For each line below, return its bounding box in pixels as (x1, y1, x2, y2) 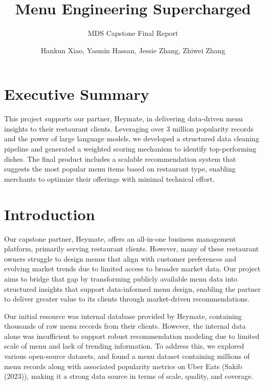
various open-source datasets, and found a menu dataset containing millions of (4, 351, 250, 361)
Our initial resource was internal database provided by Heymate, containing (4, 310, 242, 321)
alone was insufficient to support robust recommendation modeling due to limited (4, 330, 259, 341)
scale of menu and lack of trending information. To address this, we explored (4, 340, 245, 351)
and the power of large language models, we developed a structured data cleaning (4, 133, 259, 144)
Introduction (4, 203, 95, 224)
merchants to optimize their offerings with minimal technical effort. (4, 173, 215, 184)
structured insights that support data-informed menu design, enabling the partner (4, 283, 261, 294)
